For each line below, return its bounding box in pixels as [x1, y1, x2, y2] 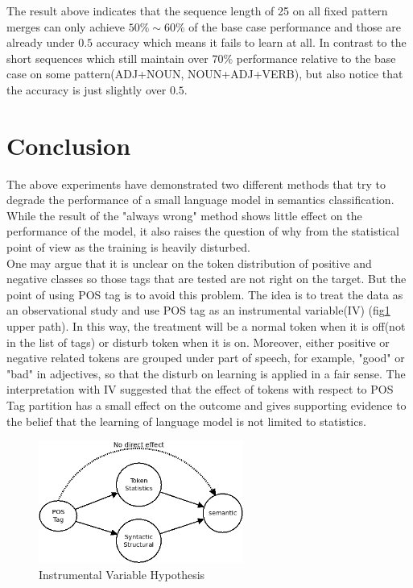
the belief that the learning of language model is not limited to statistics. [6, 412, 366, 429]
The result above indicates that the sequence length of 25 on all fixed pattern [6, 2, 388, 19]
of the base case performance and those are [188, 18, 401, 35]
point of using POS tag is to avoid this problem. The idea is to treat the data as [6, 286, 403, 302]
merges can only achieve [6, 18, 126, 35]
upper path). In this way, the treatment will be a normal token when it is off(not [6, 318, 406, 335]
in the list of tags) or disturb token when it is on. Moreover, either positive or [6, 333, 390, 350]
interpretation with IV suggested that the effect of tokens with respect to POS [6, 381, 394, 398]
